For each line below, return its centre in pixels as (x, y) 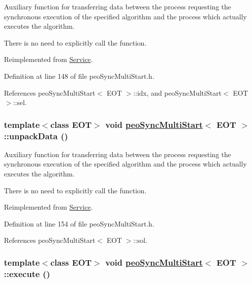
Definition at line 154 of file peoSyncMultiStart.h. (79, 223)
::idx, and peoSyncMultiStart (177, 92)
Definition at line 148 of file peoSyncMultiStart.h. (79, 76)
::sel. (20, 102)
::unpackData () (36, 136)
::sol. (140, 240)
